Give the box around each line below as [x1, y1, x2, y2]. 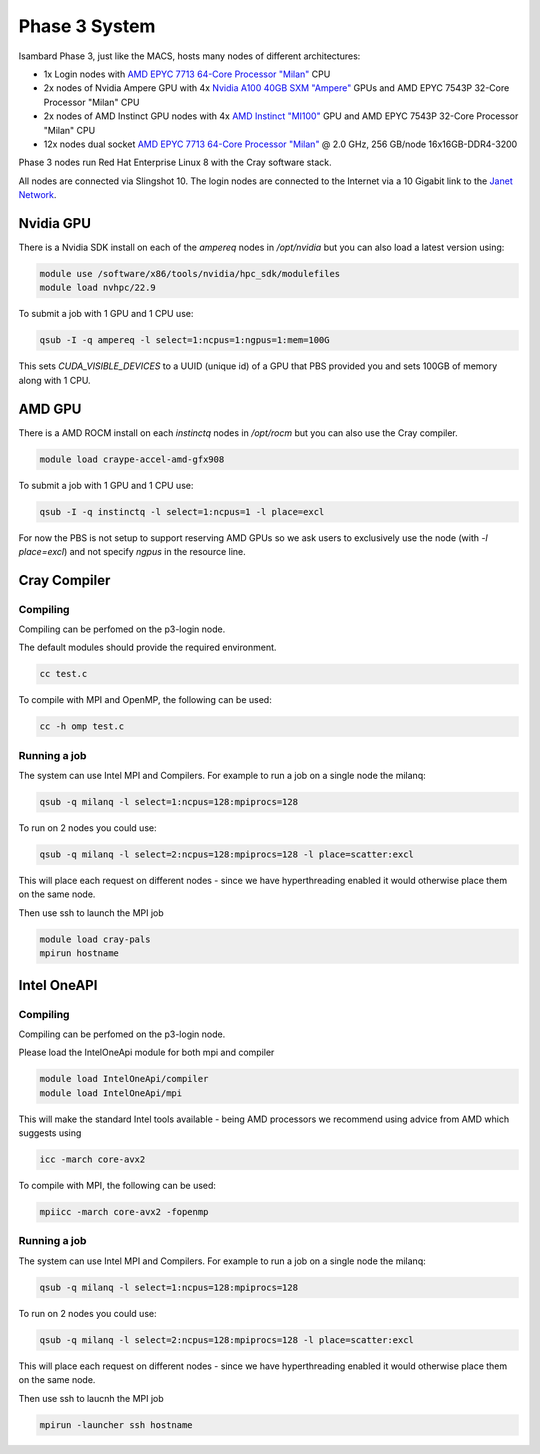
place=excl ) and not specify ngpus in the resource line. [18, 545, 247, 557]
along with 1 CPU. [18, 374, 91, 386]
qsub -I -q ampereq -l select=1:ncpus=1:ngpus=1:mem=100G [39, 335, 330, 346]
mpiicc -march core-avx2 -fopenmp [39, 1206, 209, 1218]
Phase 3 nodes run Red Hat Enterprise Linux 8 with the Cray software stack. [18, 156, 332, 169]
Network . [18, 189, 57, 201]
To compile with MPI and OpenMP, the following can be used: [18, 694, 272, 706]
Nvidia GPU [18, 215, 92, 232]
